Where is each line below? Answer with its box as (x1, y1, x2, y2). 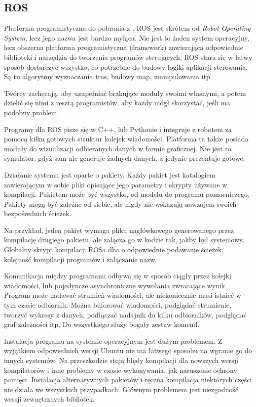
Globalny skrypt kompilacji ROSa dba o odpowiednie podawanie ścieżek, (4, 244, 224, 255)
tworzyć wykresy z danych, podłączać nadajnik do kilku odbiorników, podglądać (4, 309, 247, 319)
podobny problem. (4, 107, 59, 117)
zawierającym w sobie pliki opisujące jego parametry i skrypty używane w (4, 179, 227, 189)
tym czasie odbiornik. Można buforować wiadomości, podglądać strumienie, (4, 300, 231, 310)
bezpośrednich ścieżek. (4, 208, 72, 219)
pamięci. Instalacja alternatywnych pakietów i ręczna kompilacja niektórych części (4, 374, 252, 385)
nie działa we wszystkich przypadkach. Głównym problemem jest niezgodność (4, 384, 238, 394)
